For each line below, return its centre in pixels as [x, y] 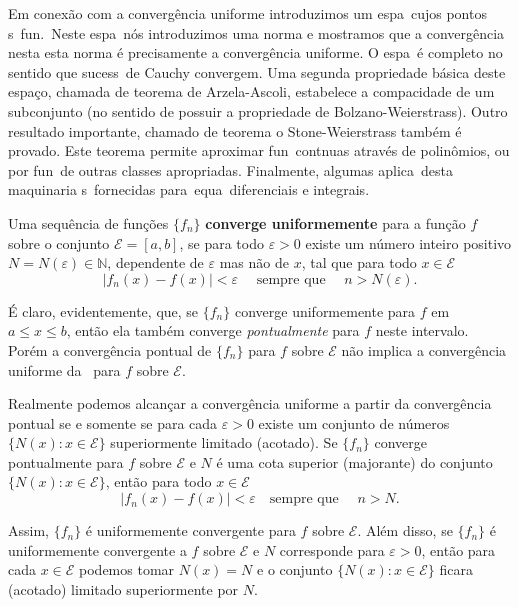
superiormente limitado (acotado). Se [224, 442]
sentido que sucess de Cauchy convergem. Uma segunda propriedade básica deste [257, 71]
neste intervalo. [422, 330]
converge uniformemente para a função [335, 222]
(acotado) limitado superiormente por [123, 588]
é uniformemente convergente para [190, 530]
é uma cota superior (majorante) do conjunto [354, 461]
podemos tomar [127, 569]
